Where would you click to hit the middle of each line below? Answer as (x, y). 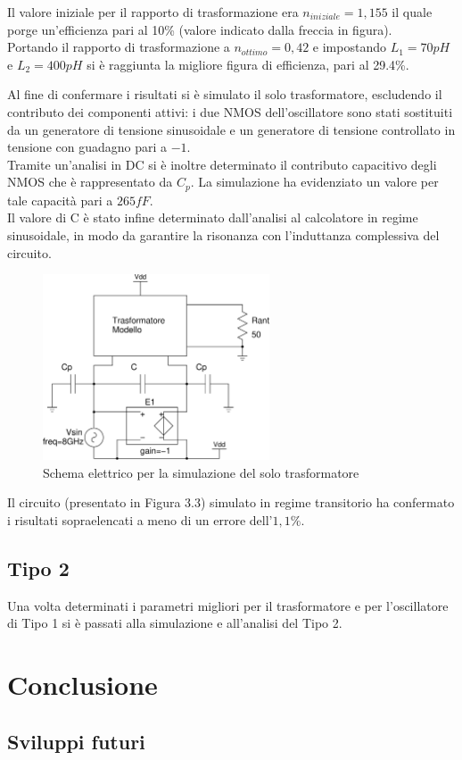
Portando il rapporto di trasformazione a (119, 47)
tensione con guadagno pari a (87, 147)
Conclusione (82, 685)
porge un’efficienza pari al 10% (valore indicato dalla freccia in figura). (200, 29)
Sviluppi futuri (76, 741)
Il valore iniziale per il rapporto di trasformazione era (153, 12)
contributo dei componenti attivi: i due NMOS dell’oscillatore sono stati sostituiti (230, 111)
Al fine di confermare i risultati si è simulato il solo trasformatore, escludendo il (225, 94)
